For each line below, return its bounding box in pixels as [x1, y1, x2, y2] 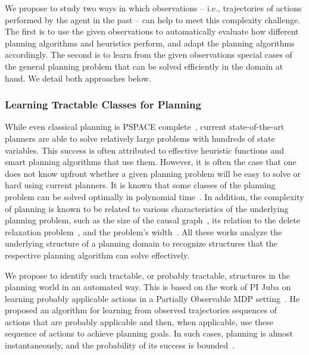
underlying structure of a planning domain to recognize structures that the [5, 237, 277, 250]
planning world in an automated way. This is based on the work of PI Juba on [5, 281, 291, 293]
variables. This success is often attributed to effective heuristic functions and [5, 144, 284, 156]
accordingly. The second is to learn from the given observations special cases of [5, 48, 292, 61]
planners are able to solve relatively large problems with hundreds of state [5, 132, 275, 144]
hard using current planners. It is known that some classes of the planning [5, 179, 276, 191]
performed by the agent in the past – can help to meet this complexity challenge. [5, 13, 301, 26]
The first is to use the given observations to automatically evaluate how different [5, 25, 299, 38]
